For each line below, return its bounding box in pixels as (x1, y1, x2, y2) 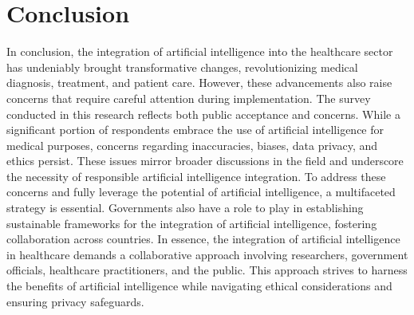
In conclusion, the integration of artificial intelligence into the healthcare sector (6, 43, 393, 60)
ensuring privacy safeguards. (6, 293, 144, 309)
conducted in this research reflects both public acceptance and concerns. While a (6, 105, 400, 122)
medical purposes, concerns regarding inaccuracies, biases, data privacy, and (6, 136, 378, 153)
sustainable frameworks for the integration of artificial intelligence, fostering (6, 215, 377, 231)
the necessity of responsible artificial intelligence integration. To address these (6, 167, 386, 184)
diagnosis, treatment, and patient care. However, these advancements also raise (6, 74, 392, 91)
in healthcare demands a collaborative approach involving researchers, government (6, 246, 408, 262)
